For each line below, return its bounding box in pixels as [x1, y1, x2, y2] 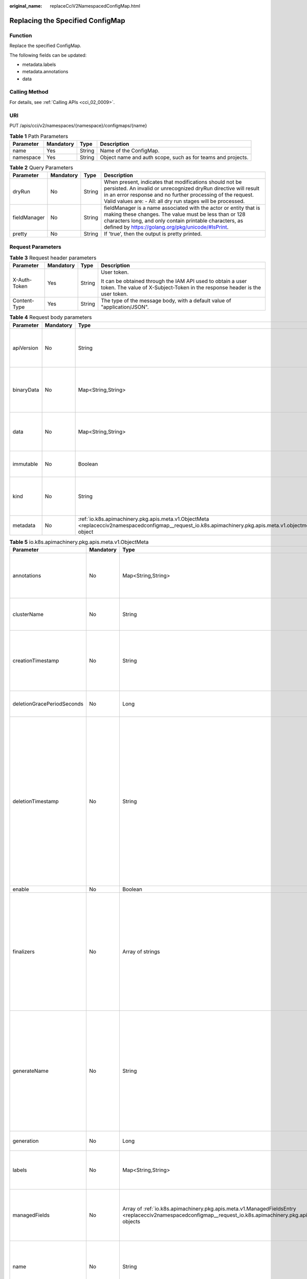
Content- [12, 297, 34, 304]
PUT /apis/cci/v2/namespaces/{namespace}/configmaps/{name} [9, 123, 147, 128]
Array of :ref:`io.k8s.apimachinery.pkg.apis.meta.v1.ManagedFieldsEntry [122, 1205, 296, 1212]
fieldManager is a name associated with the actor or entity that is [104, 205, 260, 212]
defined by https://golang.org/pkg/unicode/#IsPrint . [104, 224, 229, 231]
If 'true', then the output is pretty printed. [104, 230, 202, 237]
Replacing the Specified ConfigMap [9, 16, 125, 25]
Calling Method [9, 89, 49, 96]
